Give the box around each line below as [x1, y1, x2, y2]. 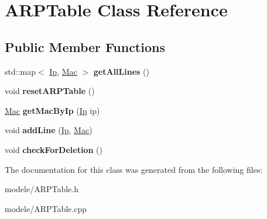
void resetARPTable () [5, 85, 95, 97]
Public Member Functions [5, 37, 165, 55]
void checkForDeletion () [5, 143, 102, 155]
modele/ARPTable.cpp [5, 202, 87, 214]
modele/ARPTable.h [5, 183, 79, 195]
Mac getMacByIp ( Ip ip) [5, 104, 100, 116]
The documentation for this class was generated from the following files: [5, 163, 263, 175]
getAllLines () [93, 65, 149, 77]
